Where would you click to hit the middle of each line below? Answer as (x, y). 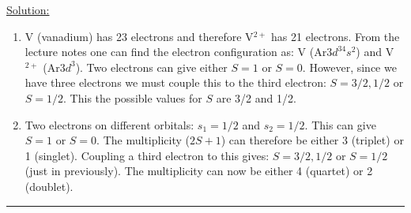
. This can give (340, 124)
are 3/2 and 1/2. (256, 97)
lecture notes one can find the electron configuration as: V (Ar (176, 52)
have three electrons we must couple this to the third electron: (175, 82)
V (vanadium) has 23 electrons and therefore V (139, 36)
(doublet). (49, 186)
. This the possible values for (133, 97)
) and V (375, 52)
